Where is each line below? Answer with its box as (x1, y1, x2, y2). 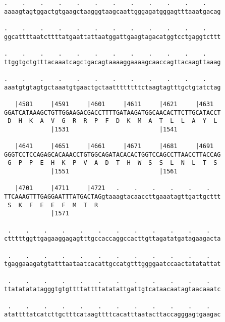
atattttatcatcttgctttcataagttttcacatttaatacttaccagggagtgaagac (4, 311, 221, 318)
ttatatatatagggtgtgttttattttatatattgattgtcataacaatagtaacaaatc (4, 286, 221, 293)
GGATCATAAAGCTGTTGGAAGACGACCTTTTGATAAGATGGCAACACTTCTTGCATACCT (4, 109, 221, 116)
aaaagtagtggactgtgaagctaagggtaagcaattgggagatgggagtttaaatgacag (4, 8, 221, 15)
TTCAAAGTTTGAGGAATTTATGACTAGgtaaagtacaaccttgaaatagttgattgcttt (4, 193, 221, 201)
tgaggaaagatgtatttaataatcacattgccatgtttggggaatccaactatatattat (4, 260, 221, 268)
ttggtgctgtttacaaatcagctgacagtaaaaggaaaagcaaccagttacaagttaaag (4, 58, 221, 66)
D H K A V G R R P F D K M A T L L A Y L (8, 117, 217, 125)
